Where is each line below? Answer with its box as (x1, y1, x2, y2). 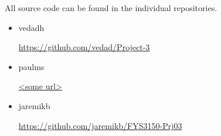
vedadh (18, 21, 45, 33)
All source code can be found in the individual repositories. (5, 2, 217, 13)
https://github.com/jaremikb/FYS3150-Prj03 (18, 119, 182, 131)
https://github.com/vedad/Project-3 (18, 41, 150, 53)
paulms (18, 60, 45, 72)
